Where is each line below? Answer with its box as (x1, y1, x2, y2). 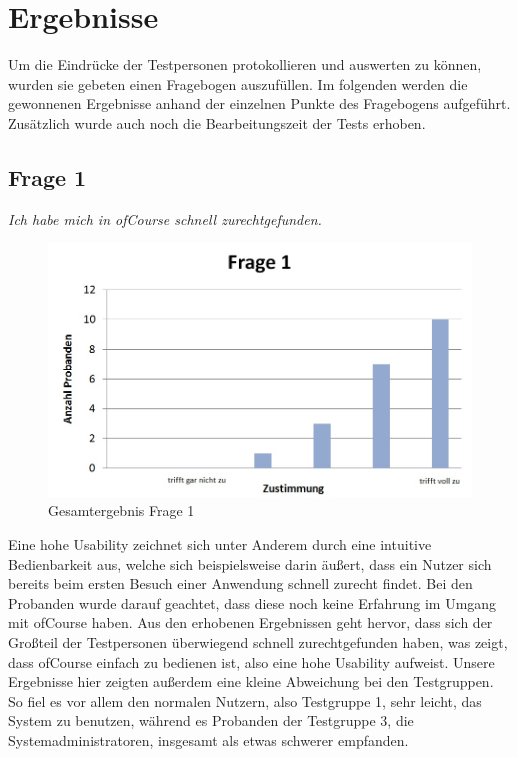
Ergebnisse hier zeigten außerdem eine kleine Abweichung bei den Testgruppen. (8, 671, 494, 692)
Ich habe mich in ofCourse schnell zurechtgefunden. (8, 208, 322, 229)
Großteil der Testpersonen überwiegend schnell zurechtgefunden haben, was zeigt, (8, 631, 508, 652)
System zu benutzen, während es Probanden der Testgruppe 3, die (8, 710, 414, 731)
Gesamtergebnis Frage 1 (48, 500, 195, 521)
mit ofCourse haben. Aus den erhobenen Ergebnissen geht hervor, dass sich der (8, 612, 493, 633)
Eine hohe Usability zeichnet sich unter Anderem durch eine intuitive (8, 534, 432, 555)
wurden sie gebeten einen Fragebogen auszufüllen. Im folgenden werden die (8, 73, 468, 94)
